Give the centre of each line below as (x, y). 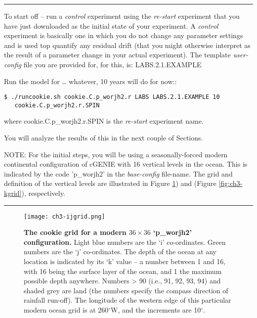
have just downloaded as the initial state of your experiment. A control (111, 25)
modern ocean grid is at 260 (66, 310)
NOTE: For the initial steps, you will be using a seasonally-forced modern (116, 154)
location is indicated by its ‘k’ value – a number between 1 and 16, (125, 261)
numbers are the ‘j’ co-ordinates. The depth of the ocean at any (120, 251)
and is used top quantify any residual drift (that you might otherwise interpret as (127, 45)
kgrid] (13, 193)
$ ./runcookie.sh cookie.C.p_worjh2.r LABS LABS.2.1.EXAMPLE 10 (112, 97)
